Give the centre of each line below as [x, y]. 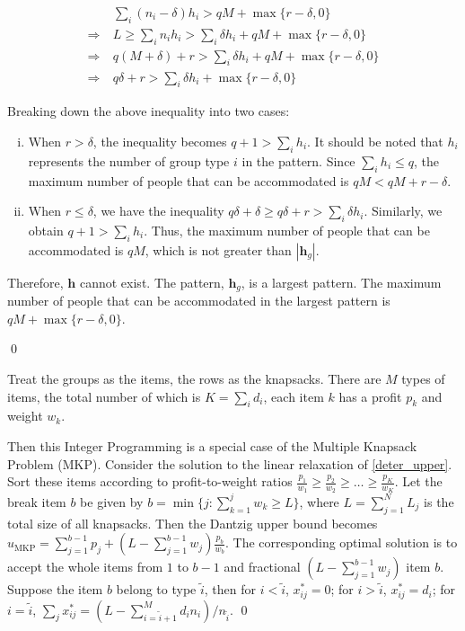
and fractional [262, 567]
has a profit [370, 396]
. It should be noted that [375, 141]
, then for [230, 589]
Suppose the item [55, 589]
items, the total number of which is [104, 396]
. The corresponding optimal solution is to [342, 542]
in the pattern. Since [298, 160]
